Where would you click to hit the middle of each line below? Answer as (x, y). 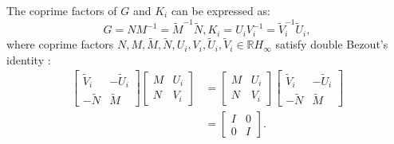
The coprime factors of (62, 10)
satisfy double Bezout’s (332, 44)
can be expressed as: (221, 10)
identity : (29, 59)
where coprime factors (60, 44)
